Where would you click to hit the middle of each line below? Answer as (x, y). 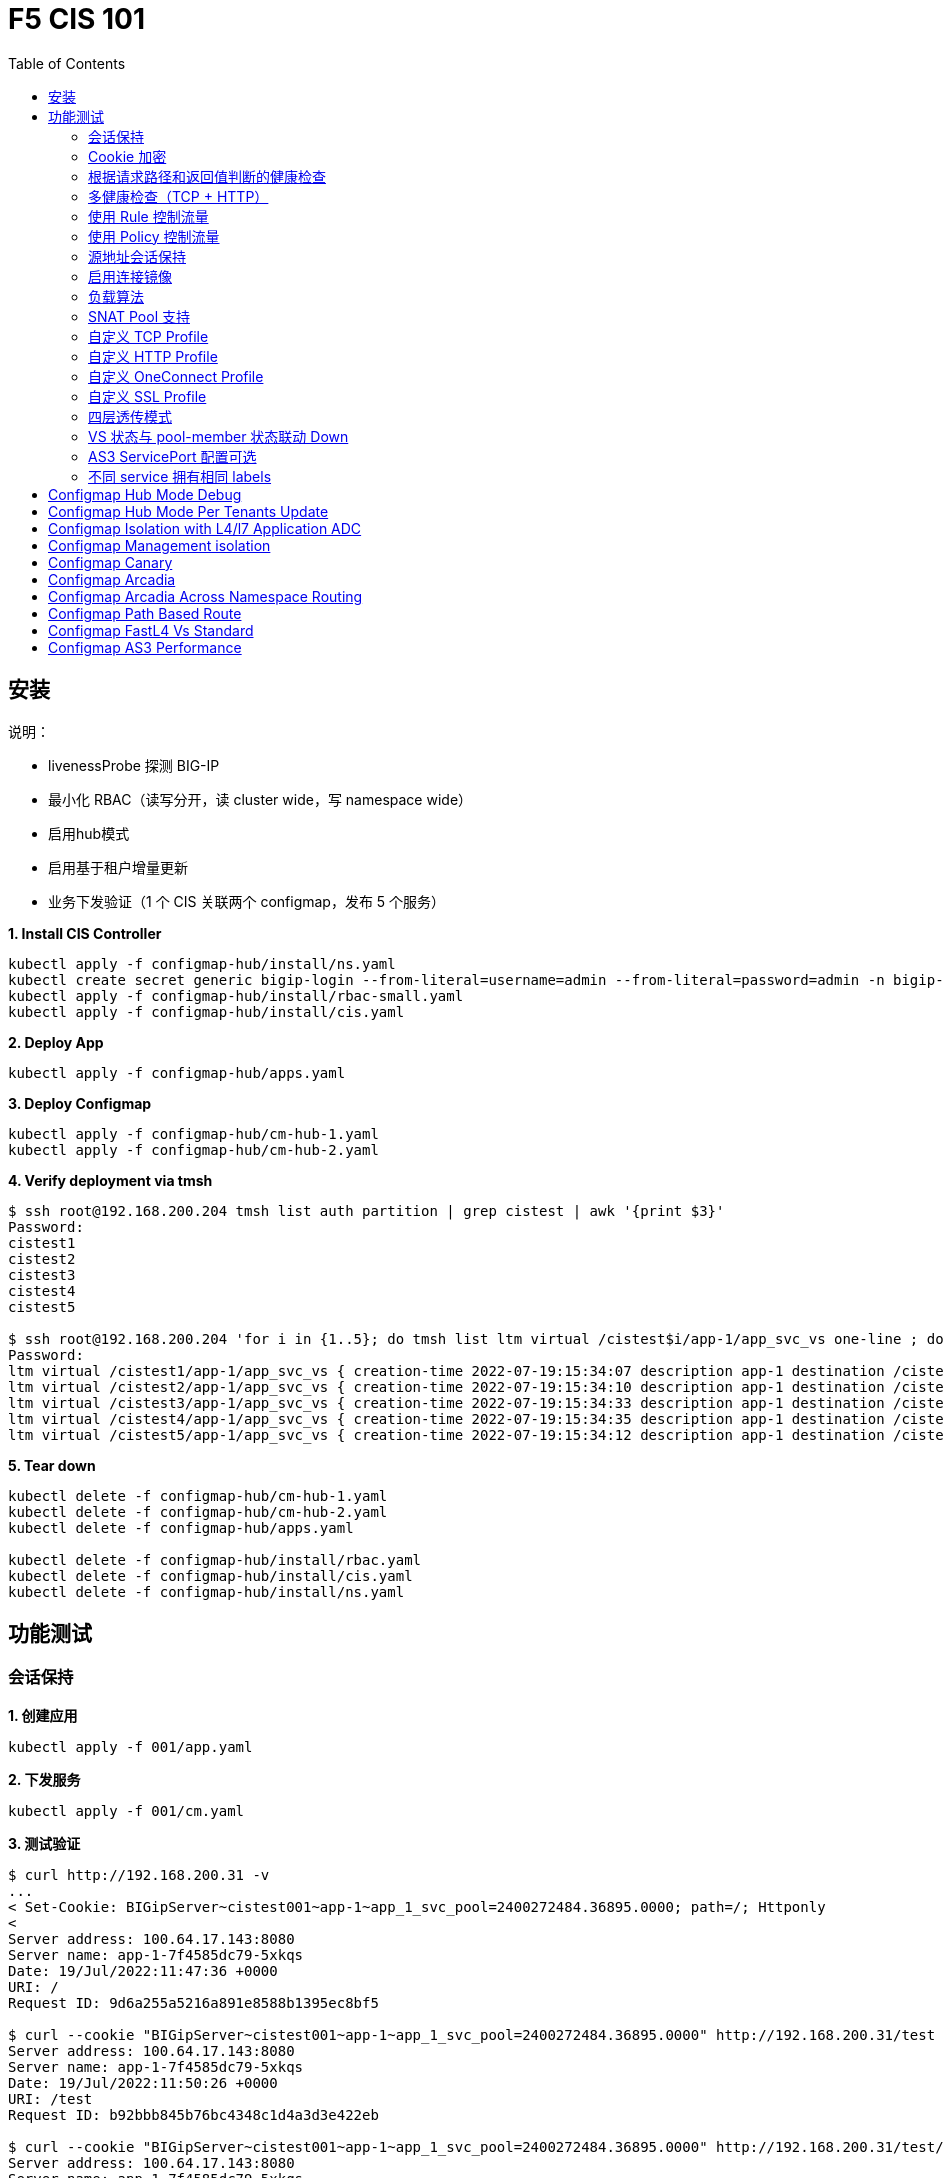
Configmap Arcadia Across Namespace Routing (205, 596)
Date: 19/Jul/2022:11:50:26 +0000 (143, 2082)
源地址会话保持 (137, 256)
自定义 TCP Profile (148, 336)
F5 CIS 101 (77, 19)
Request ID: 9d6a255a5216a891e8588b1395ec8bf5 (193, 2002)
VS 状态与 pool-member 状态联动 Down (218, 436)
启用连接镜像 (130, 276)
